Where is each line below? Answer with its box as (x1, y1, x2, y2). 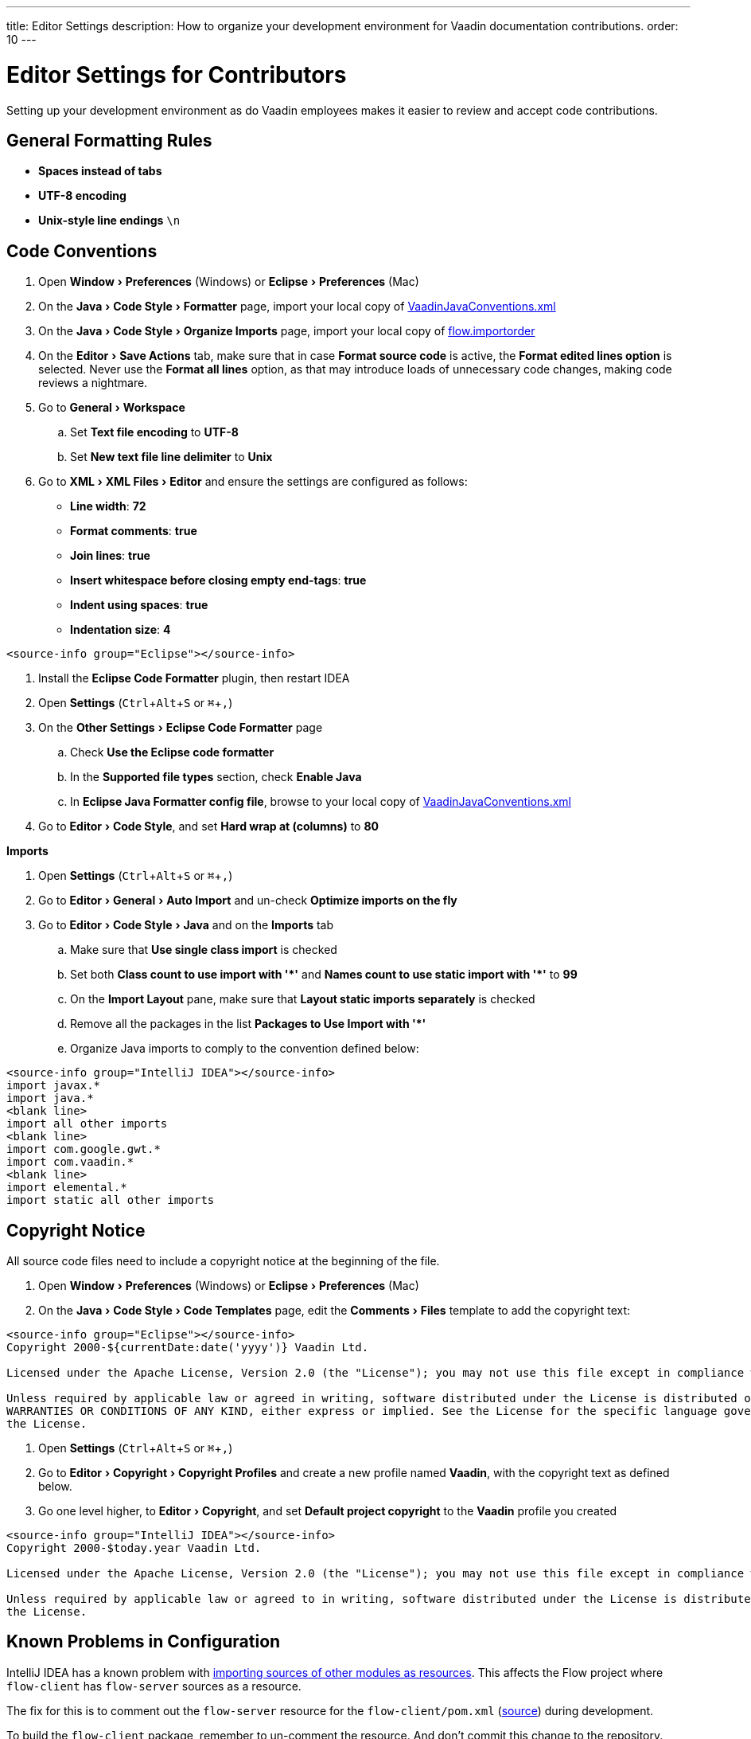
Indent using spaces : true (70, 598, 208, 612)
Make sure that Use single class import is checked (70, 943, 337, 957)
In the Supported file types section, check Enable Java (70, 770, 362, 784)
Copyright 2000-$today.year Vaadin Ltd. (6, 1542, 262, 1555)
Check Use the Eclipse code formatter (70, 745, 274, 760)
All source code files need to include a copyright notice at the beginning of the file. (6, 1254, 440, 1268)
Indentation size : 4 (70, 623, 171, 637)
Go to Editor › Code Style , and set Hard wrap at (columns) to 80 (38, 819, 379, 834)
